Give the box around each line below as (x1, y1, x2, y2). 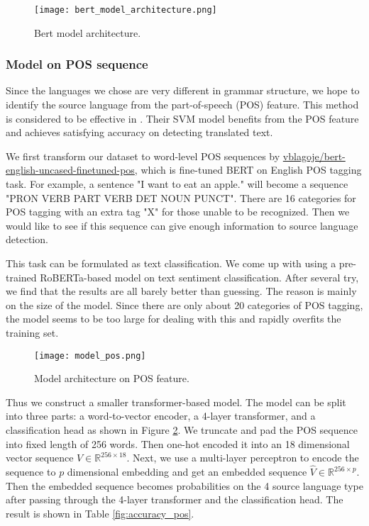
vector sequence (6, 450, 74, 465)
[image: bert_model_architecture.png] (34, 5, 217, 15)
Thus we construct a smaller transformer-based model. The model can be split (6, 394, 346, 409)
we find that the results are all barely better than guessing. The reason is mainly (6, 284, 357, 298)
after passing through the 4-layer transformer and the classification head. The (6, 492, 343, 507)
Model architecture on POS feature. (34, 371, 189, 386)
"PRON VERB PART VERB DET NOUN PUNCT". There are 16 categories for (6, 190, 356, 205)
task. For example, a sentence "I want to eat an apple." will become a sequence (6, 177, 348, 191)
